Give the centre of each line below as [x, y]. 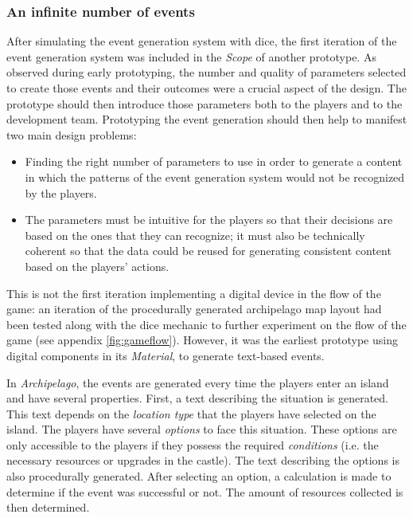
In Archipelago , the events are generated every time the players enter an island [198, 382]
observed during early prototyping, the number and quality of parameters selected [206, 72]
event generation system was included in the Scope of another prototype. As [191, 56]
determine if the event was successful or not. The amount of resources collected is [205, 491]
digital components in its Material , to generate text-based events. [166, 355]
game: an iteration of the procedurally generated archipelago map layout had [194, 309]
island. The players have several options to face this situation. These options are [202, 429]
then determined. [48, 507]
